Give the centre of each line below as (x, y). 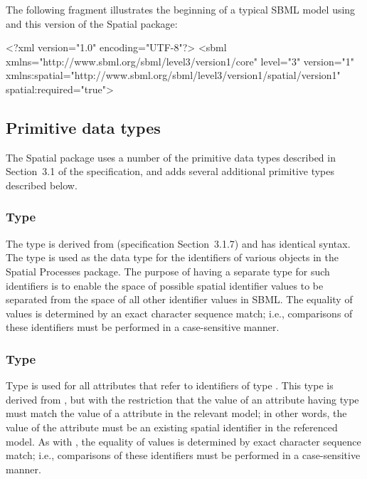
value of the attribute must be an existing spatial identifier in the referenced (172, 427)
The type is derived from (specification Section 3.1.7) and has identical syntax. (178, 243)
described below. (42, 185)
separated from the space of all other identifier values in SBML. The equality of (179, 299)
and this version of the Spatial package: (92, 23)
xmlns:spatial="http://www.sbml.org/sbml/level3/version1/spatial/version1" (173, 75)
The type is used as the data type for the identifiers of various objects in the (172, 257)
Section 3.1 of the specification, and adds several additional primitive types (170, 171)
